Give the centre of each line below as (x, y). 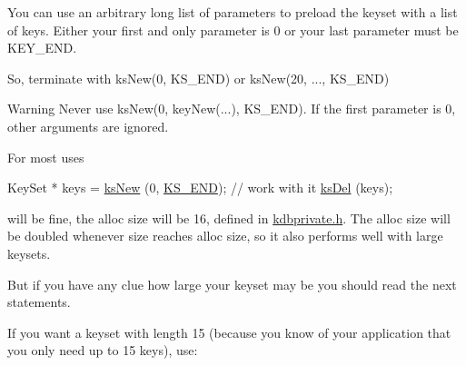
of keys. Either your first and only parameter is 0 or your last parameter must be (233, 30)
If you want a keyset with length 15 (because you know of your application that (229, 332)
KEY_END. (42, 48)
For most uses (46, 157)
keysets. (29, 253)
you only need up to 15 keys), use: (103, 350)
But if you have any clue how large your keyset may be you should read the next (232, 284)
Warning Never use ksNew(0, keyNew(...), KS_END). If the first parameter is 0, (232, 109)
